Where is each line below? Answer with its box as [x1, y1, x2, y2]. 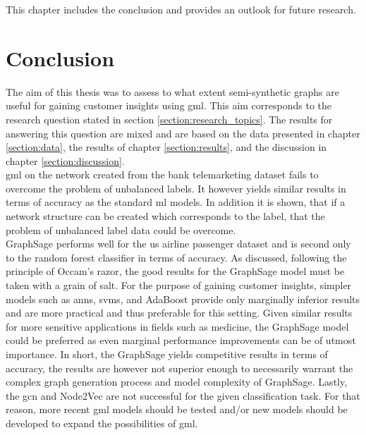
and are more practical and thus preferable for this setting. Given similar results [6, 305, 353, 320]
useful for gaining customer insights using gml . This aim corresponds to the [6, 98, 332, 113]
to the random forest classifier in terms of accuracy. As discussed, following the [6, 250, 347, 264]
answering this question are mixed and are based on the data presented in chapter [6, 125, 360, 140]
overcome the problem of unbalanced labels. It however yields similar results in [6, 180, 346, 195]
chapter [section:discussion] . [6, 153, 125, 168]
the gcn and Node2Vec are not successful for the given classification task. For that [6, 388, 360, 403]
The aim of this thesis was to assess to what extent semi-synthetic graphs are [6, 84, 339, 99]
